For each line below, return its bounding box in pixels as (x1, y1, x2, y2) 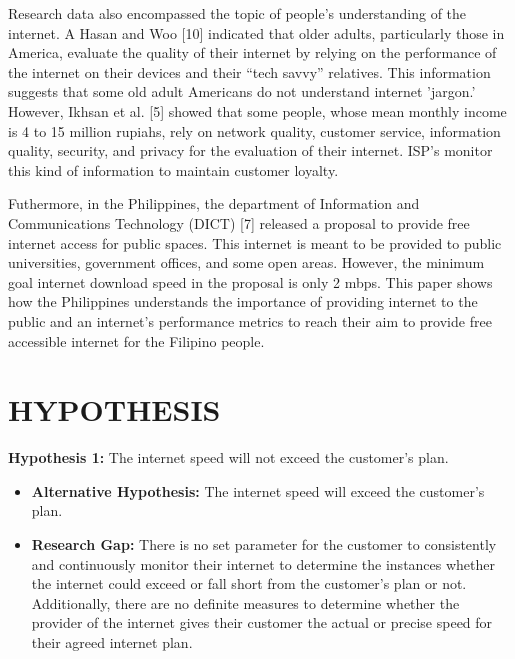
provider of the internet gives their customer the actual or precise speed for (31, 612, 493, 633)
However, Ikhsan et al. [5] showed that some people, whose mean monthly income (8, 100, 507, 121)
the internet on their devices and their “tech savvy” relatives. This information (8, 61, 491, 82)
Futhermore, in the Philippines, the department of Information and (8, 193, 420, 214)
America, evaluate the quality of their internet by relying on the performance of (8, 42, 497, 63)
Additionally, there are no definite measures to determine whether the (31, 592, 460, 613)
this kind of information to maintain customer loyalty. (8, 159, 339, 180)
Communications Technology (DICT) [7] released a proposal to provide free (8, 212, 470, 233)
